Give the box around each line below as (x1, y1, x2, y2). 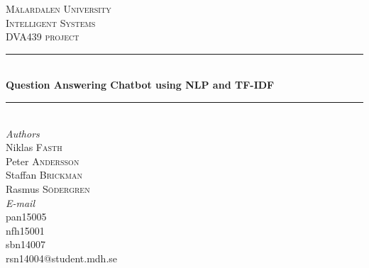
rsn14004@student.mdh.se (6, 250, 118, 265)
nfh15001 (6, 223, 45, 238)
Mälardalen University (6, 1, 111, 16)
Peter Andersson (6, 153, 79, 168)
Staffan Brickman (6, 167, 82, 182)
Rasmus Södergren (6, 181, 90, 196)
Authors (6, 125, 40, 140)
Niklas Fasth (6, 140, 62, 155)
